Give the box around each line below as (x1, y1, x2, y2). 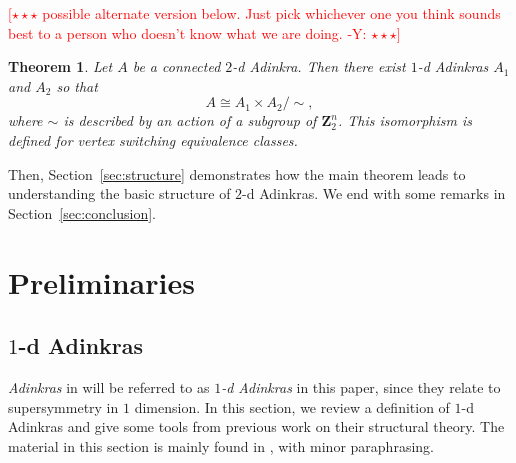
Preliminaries (8, 261, 195, 302)
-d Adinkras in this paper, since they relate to (221, 376, 501, 397)
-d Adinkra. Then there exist (232, 56, 406, 77)
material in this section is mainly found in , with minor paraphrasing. (8, 435, 434, 456)
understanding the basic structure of (8, 183, 231, 204)
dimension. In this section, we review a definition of (134, 396, 450, 417)
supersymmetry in (8, 396, 119, 417)
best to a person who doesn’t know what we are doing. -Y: (8, 22, 367, 43)
